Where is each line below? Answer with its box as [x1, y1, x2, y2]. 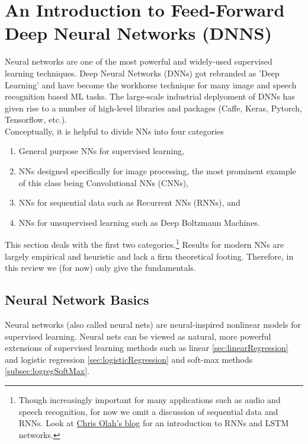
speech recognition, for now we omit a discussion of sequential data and [18, 405, 278, 417]
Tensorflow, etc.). [5, 113, 68, 126]
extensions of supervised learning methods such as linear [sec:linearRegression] [5, 341, 288, 354]
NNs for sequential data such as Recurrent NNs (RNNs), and [18, 196, 240, 209]
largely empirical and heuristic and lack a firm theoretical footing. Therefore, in [5, 250, 294, 262]
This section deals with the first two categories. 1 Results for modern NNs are [5, 237, 284, 251]
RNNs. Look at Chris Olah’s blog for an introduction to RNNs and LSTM [18, 417, 289, 429]
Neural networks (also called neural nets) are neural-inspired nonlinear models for [5, 318, 301, 331]
